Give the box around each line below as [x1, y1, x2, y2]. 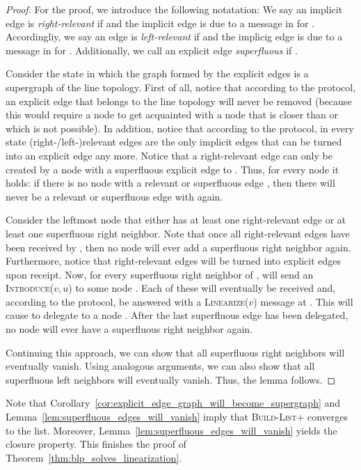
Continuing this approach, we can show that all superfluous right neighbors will [6, 345, 345, 359]
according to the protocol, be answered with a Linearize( [6, 294, 249, 308]
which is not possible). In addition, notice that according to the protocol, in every [6, 120, 354, 135]
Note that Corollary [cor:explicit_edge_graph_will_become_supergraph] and [6, 395, 341, 410]
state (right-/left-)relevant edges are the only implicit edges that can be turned [6, 134, 342, 149]
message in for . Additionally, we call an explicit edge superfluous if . [6, 42, 298, 57]
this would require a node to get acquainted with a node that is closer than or [6, 107, 338, 122]
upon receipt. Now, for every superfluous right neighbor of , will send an [6, 267, 314, 281]
